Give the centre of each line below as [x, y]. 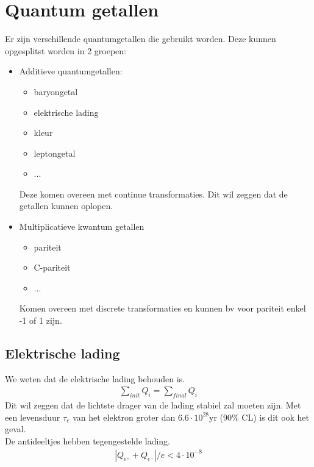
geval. [16, 429]
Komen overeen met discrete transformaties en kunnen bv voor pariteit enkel [162, 308]
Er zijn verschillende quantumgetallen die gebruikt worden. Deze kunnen [141, 39]
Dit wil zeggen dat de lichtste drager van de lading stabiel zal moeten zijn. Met [153, 405]
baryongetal [56, 91]
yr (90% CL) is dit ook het [259, 417]
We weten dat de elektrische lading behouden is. [95, 378]
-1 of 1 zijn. [41, 320]
